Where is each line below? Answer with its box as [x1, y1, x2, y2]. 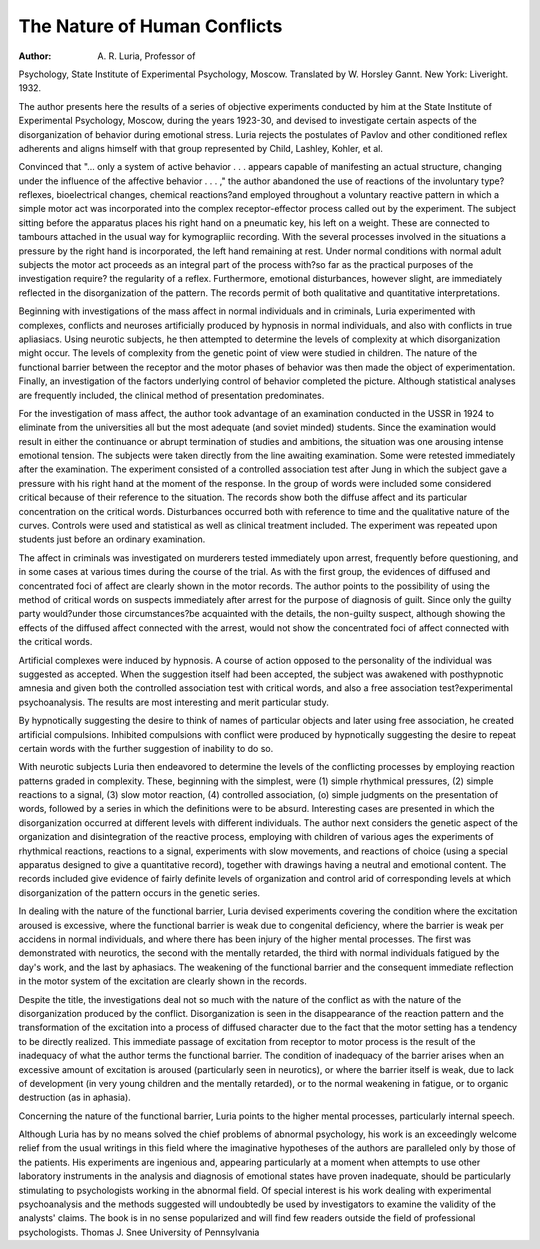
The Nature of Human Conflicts [18, 15, 283, 37]
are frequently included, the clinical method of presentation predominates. [18, 389, 325, 401]
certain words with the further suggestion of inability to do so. [18, 742, 274, 754]
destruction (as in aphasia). [18, 1091, 132, 1104]
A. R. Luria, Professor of [97, 50, 196, 62]
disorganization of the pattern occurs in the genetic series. [18, 886, 260, 899]
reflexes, [18, 189, 55, 201]
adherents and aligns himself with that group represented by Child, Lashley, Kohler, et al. [18, 142, 384, 154]
